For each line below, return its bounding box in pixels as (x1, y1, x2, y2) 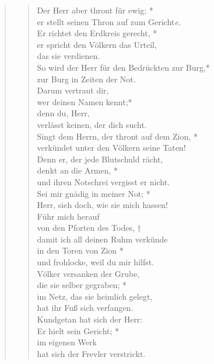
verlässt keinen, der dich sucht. (37, 118, 147, 130)
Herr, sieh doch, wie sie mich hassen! (37, 199, 168, 211)
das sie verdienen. (37, 50, 100, 62)
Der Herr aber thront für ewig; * (37, 4, 153, 16)
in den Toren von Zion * (37, 244, 124, 256)
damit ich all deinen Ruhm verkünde (37, 233, 168, 245)
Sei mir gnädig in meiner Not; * (37, 187, 150, 199)
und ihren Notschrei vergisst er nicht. (37, 175, 170, 188)
